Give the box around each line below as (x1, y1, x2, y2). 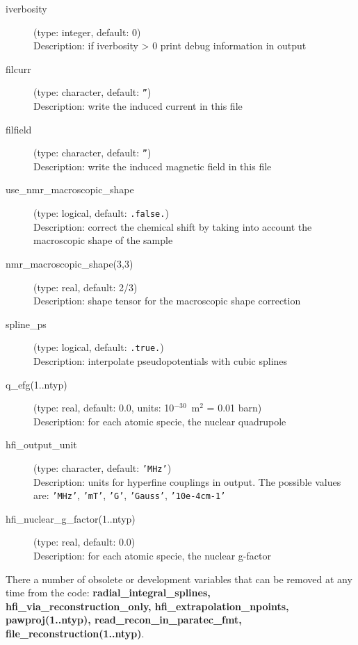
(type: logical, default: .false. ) (33, 206, 169, 220)
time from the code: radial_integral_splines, (6, 585, 211, 600)
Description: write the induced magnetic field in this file (33, 158, 272, 173)
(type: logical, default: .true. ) (33, 340, 164, 354)
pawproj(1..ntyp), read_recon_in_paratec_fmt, (6, 612, 242, 627)
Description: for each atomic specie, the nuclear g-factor (33, 548, 271, 562)
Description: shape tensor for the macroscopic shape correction (33, 293, 301, 308)
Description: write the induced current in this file (33, 99, 243, 113)
